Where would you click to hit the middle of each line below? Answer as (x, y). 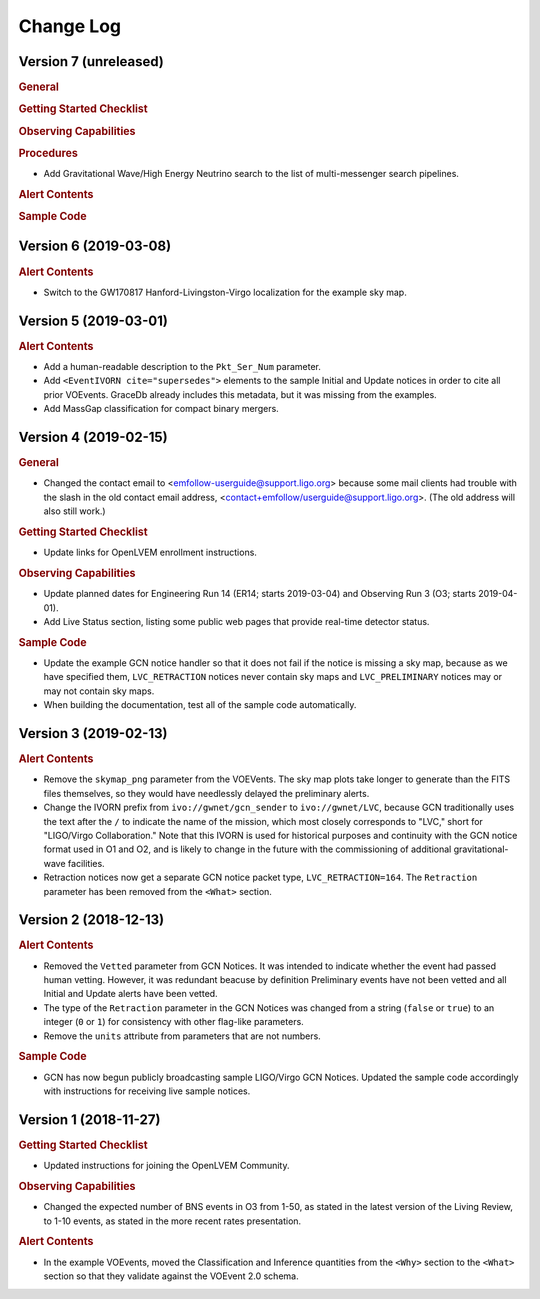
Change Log (70, 26)
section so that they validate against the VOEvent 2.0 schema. (171, 1276)
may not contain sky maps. (99, 691)
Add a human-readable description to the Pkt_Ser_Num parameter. (182, 366)
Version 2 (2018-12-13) (91, 920)
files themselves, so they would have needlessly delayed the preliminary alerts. (206, 793)
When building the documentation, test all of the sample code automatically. (200, 705)
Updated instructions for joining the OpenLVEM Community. (166, 1166)
